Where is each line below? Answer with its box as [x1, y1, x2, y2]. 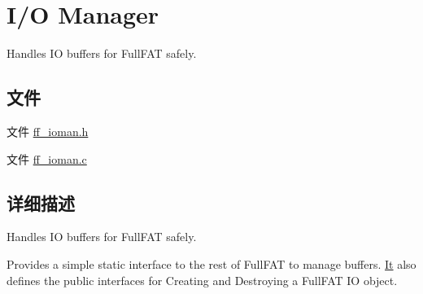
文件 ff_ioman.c [7, 150, 87, 167]
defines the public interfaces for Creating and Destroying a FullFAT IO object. [7, 271, 398, 288]
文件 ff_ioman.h [7, 122, 89, 139]
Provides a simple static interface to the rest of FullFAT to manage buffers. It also [7, 255, 416, 272]
